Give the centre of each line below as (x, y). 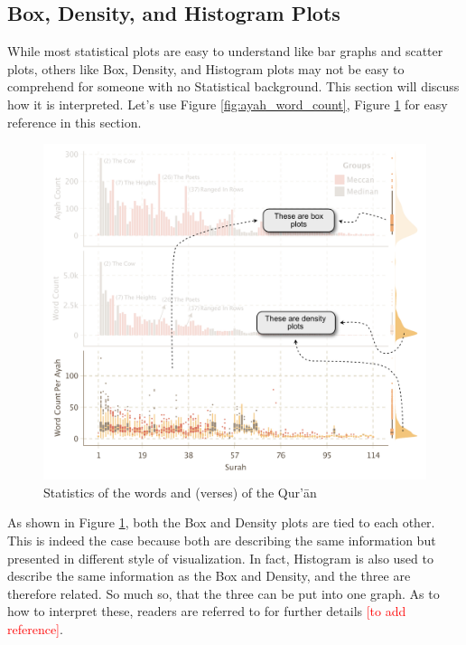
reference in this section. (75, 122)
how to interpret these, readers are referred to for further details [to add (207, 611)
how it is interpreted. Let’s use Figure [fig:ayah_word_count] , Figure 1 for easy (228, 104)
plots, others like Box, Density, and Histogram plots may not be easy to (206, 68)
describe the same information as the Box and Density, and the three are (209, 576)
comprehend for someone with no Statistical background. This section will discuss (233, 86)
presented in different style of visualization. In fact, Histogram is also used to (220, 558)
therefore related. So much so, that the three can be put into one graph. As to (224, 593)
